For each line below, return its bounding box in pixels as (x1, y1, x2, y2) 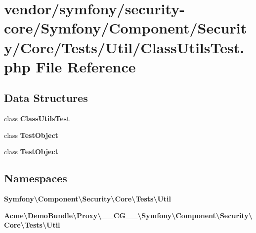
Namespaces (4, 170, 67, 186)
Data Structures (4, 90, 88, 105)
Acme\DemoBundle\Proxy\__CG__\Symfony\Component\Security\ (4, 210, 253, 220)
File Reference (36, 56, 136, 76)
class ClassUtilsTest (4, 113, 70, 124)
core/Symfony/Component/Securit (4, 18, 247, 38)
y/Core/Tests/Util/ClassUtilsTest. (4, 37, 245, 57)
